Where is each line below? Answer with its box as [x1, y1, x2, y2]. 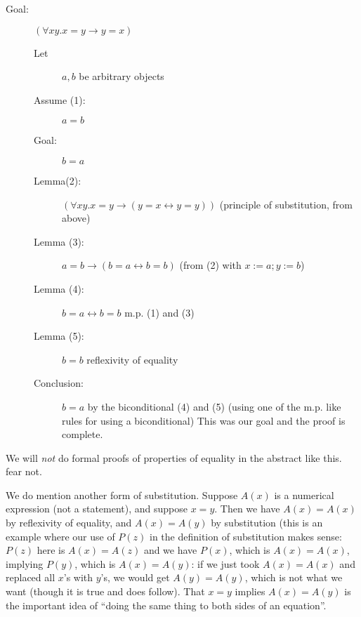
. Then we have [214, 501, 280, 516]
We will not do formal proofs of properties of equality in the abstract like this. [6, 450, 342, 465]
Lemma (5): [34, 329, 84, 343]
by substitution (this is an [211, 515, 323, 530]
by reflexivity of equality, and [6, 515, 132, 530]
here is [37, 543, 65, 557]
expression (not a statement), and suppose [6, 501, 188, 516]
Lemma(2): [34, 173, 81, 187]
